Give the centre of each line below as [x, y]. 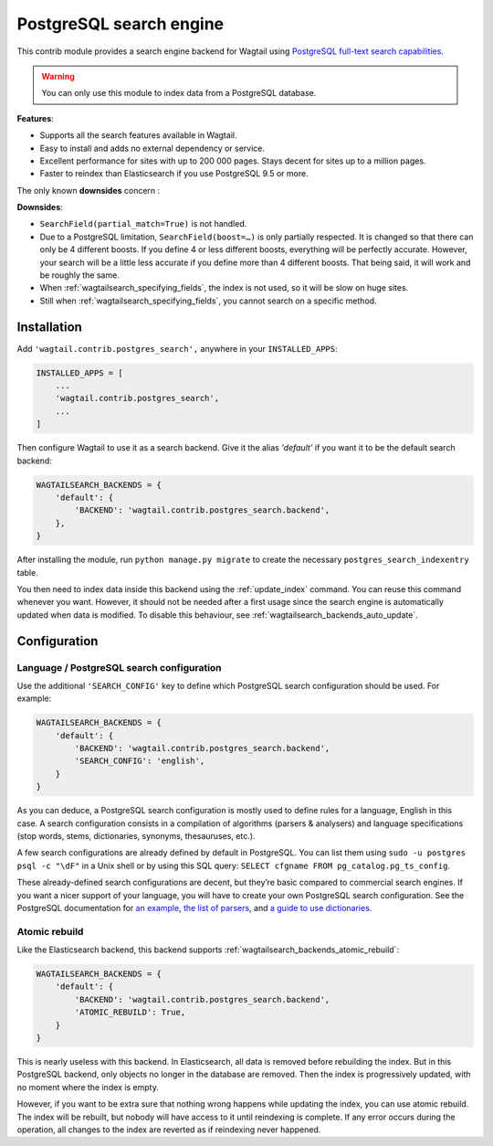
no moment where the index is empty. [88, 1087]
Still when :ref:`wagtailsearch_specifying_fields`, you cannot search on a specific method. [209, 301]
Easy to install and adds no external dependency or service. [152, 148]
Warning [58, 76]
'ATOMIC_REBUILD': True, [130, 1013]
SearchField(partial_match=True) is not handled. [143, 224]
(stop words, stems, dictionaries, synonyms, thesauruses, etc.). [136, 835]
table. [27, 572]
